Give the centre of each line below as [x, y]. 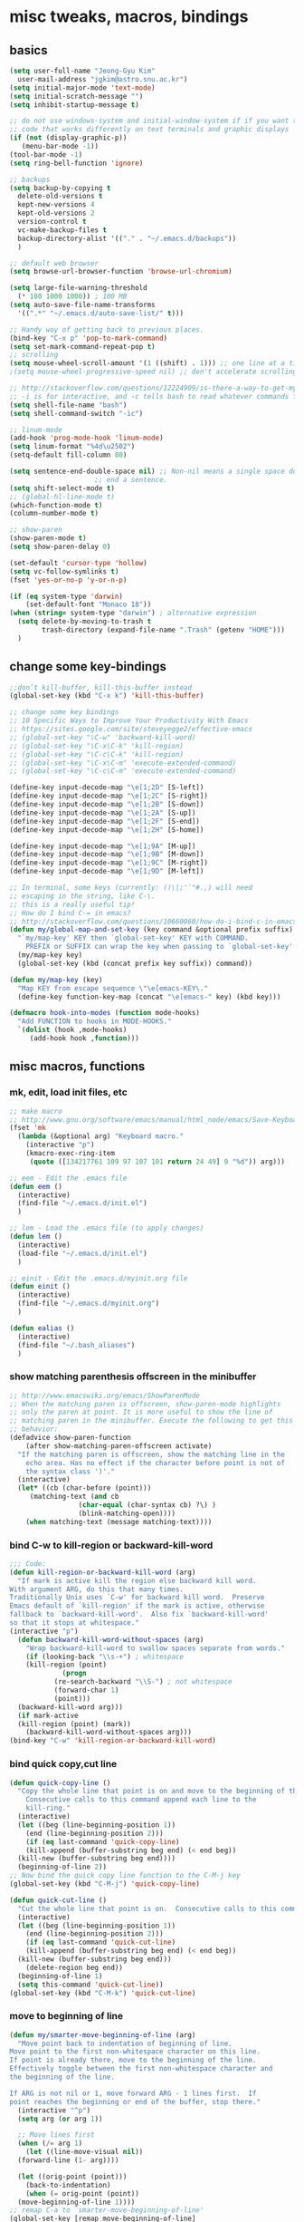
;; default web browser [54, 263]
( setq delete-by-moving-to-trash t [85, 622]
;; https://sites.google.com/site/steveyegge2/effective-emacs [131, 729]
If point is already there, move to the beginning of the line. [133, 2060]
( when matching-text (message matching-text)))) [119, 1522]
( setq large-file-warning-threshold [78, 288]
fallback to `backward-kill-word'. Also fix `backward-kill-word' [139, 1615]
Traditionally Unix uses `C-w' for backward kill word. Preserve [137, 1598]
